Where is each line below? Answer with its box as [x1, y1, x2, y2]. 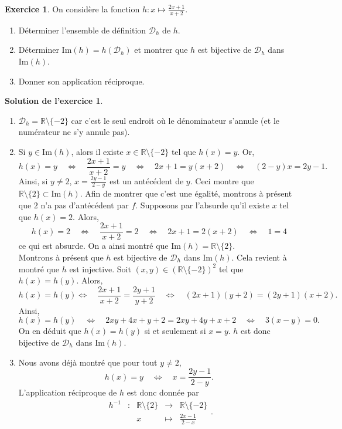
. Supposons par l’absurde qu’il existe [135, 199, 269, 211]
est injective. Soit [69, 262, 131, 275]
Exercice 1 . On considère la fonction [5, 3, 140, 15]
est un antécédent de [110, 174, 184, 187]
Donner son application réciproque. [18, 75, 145, 87]
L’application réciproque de [18, 386, 117, 398]
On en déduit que [18, 325, 81, 337]
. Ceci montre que [190, 174, 254, 187]
